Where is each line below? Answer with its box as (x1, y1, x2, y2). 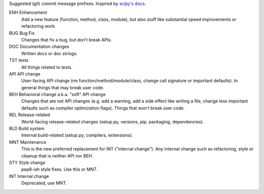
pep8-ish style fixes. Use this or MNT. (21, 166, 98, 173)
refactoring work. (21, 23, 56, 29)
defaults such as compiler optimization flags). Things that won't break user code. (21, 105, 185, 111)
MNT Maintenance (9, 139, 46, 145)
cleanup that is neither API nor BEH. (21, 153, 93, 158)
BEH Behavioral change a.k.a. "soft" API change (9, 92, 106, 97)
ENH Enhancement (9, 10, 47, 16)
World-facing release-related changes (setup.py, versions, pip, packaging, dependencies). (21, 118, 204, 124)
